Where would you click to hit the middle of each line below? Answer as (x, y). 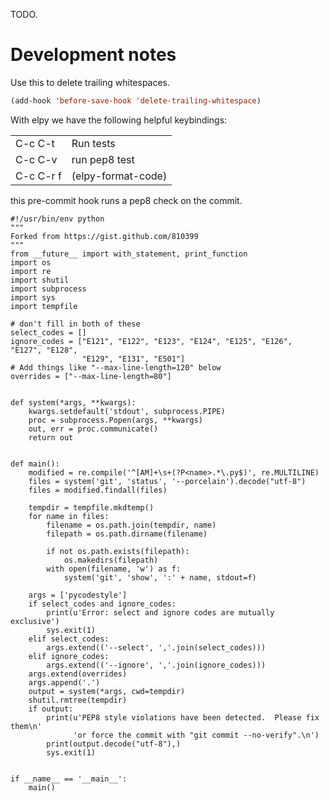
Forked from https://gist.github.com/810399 (104, 236)
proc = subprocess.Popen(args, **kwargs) (115, 420)
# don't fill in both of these (75, 324)
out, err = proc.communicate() (93, 429)
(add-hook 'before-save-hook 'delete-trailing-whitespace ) (136, 100)
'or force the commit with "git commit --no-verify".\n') (196, 735)
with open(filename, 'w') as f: (114, 569)
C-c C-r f (38, 176)
